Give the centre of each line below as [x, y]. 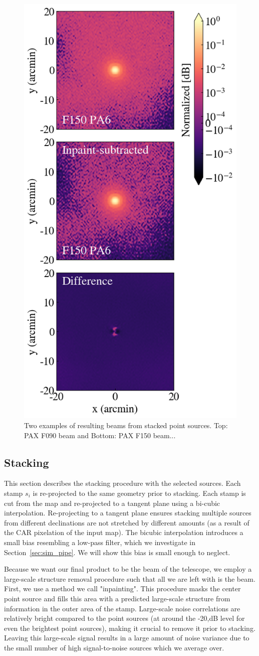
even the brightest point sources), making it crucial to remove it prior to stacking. [130, 628]
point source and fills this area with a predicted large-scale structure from [117, 598]
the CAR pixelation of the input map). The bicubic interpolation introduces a [124, 532]
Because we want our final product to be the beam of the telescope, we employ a [128, 569]
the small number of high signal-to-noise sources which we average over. [114, 647]
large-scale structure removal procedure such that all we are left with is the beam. [130, 578]
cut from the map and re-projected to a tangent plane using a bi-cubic [112, 503]
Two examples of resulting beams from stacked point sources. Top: [126, 425]
